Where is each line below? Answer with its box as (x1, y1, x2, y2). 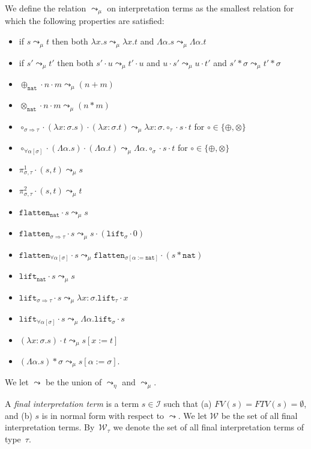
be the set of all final (221, 409, 298, 421)
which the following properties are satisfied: (5, 14, 165, 27)
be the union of (45, 376, 102, 388)
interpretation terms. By (5, 421, 95, 433)
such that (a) (163, 397, 212, 409)
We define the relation (5, 2, 86, 14)
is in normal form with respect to (41, 409, 165, 421)
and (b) (5, 409, 32, 421)
